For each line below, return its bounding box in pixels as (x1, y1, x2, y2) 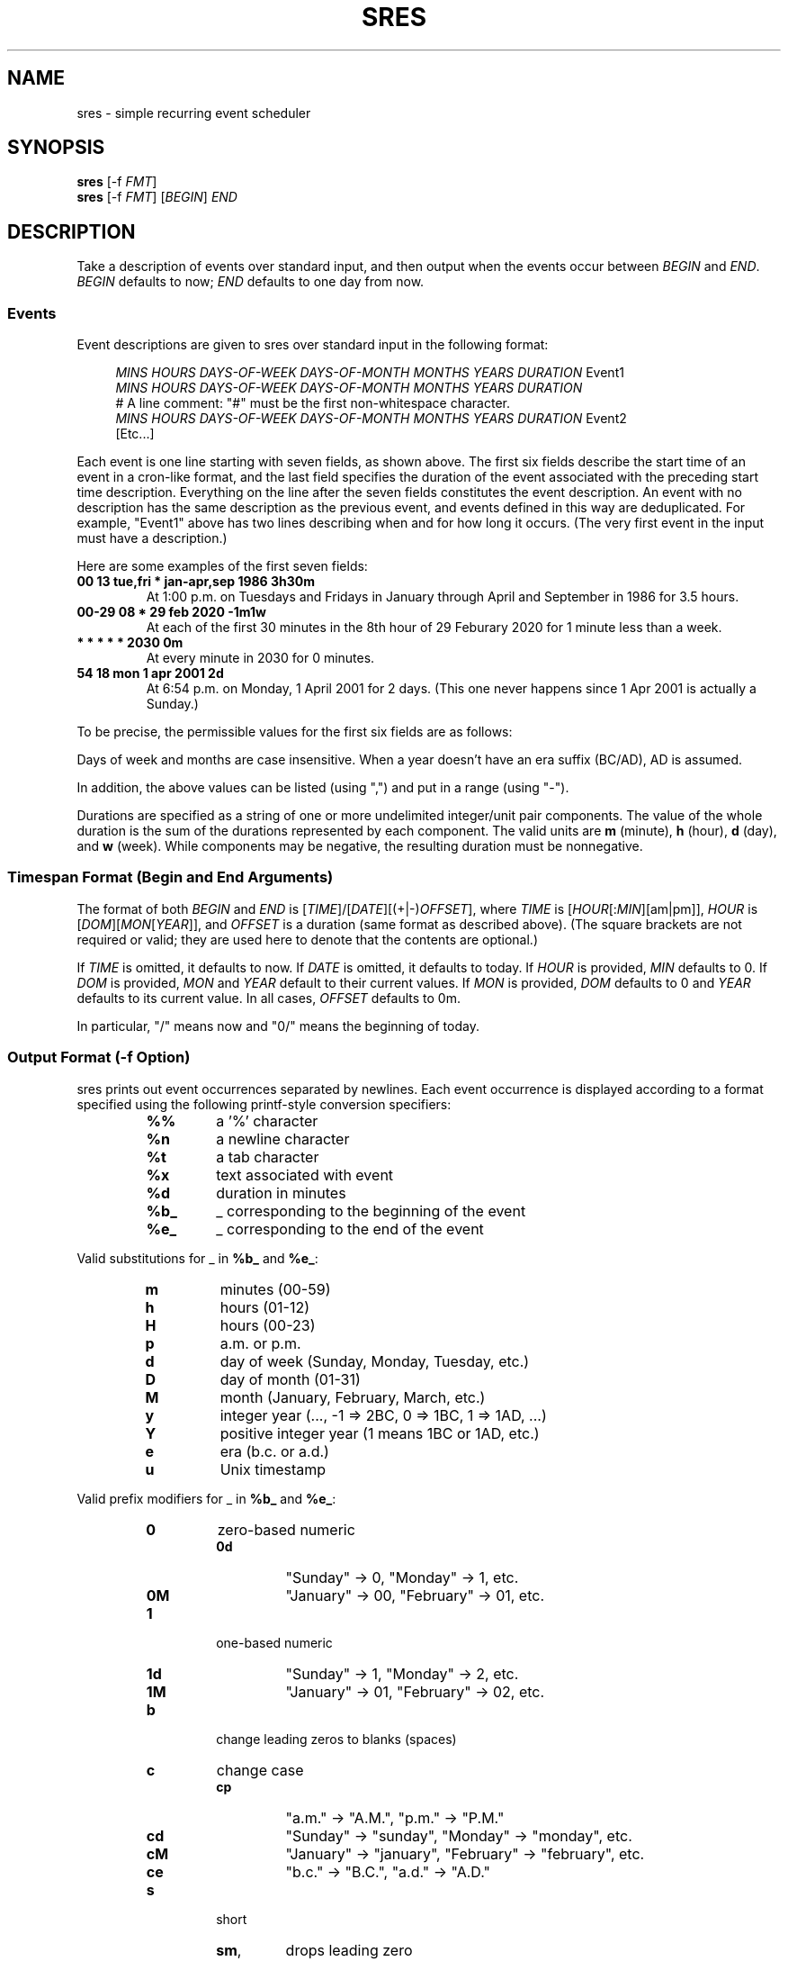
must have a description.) (76, 530, 228, 547)
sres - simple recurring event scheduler (76, 104, 311, 121)
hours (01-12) (219, 1297, 310, 1316)
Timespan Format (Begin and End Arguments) (7, 868, 334, 887)
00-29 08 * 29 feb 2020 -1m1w (76, 604, 266, 620)
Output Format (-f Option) (7, 1048, 191, 1067)
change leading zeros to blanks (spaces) (216, 1731, 457, 1747)
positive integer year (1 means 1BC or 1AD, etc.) (219, 1423, 540, 1442)
